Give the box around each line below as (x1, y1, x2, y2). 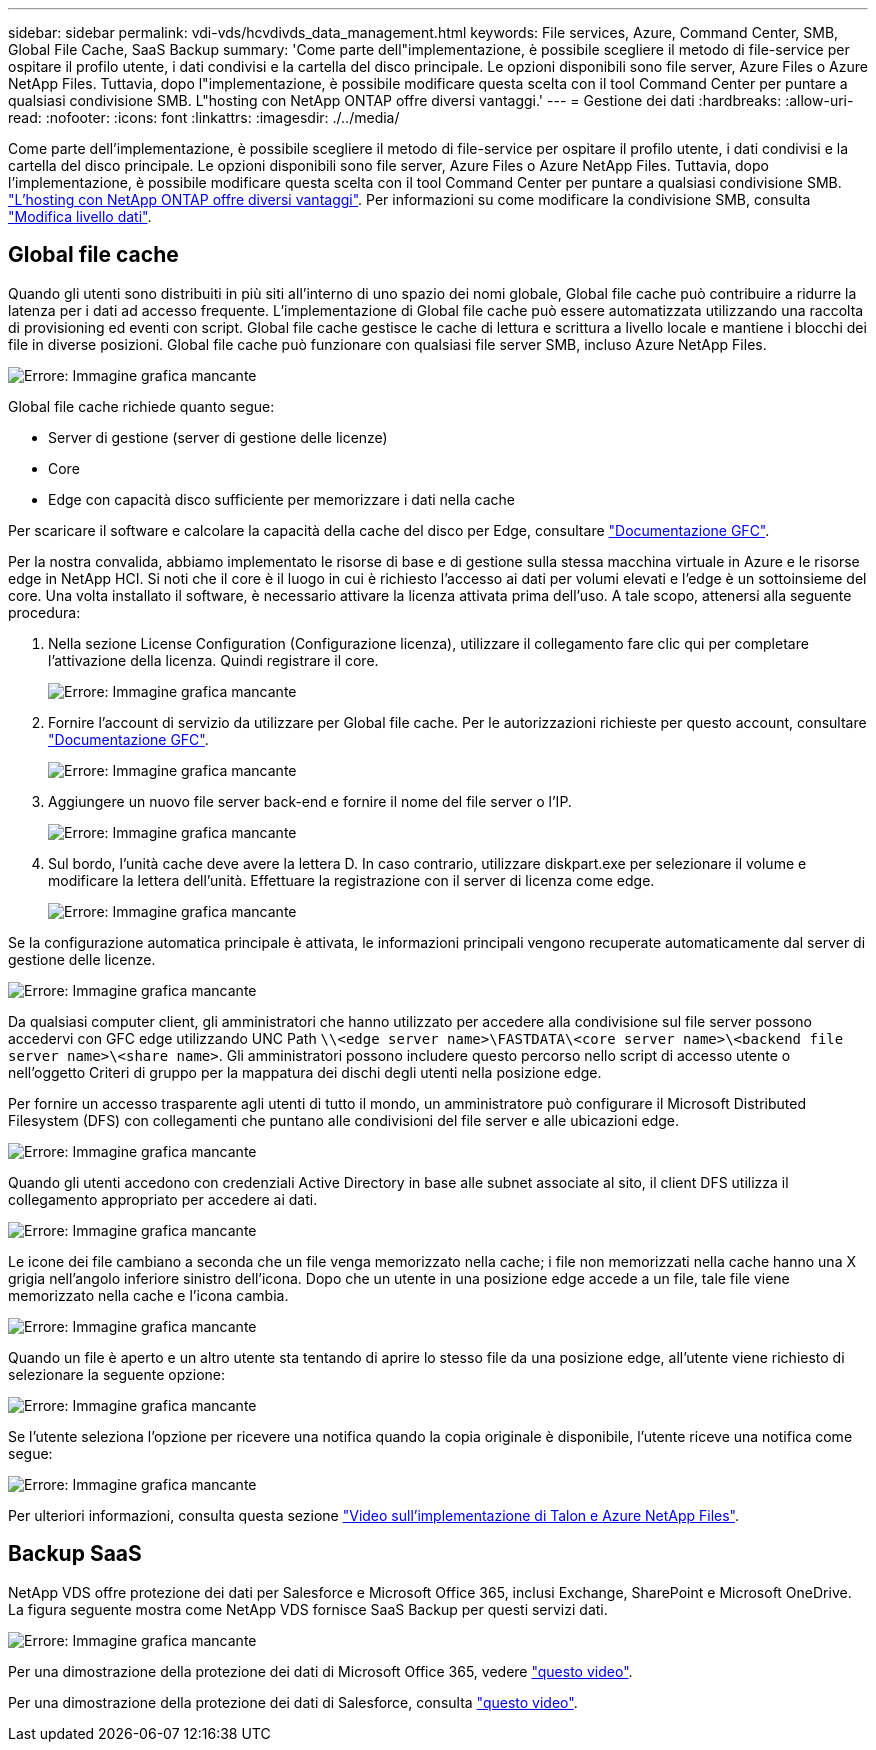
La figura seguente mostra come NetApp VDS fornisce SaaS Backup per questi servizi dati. (8, 1600, 608, 1618)
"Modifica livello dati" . (8, 208, 152, 225)
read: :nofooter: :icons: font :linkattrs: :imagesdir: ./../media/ (8, 109, 400, 126)
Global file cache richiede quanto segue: (8, 397, 275, 415)
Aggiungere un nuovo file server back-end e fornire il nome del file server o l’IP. (48, 792, 572, 810)
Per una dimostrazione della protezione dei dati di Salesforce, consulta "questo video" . (8, 1693, 578, 1711)
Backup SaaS (8, 1541, 142, 1567)
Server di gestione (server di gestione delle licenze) (48, 428, 388, 446)
